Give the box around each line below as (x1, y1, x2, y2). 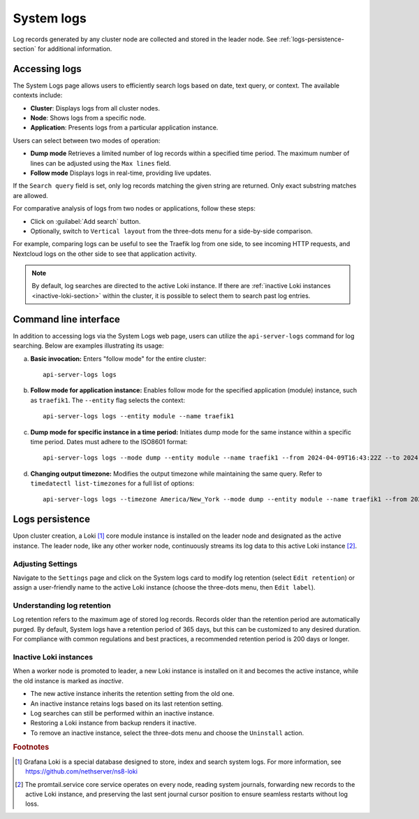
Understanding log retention (13, 601, 112, 611)
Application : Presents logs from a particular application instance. (30, 123, 219, 132)
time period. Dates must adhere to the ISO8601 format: (30, 437, 188, 446)
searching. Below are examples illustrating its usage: (13, 341, 164, 350)
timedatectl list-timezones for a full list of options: (30, 479, 195, 487)
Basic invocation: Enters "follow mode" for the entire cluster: (30, 354, 207, 363)
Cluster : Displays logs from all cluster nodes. (30, 104, 161, 112)
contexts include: (13, 91, 63, 99)
